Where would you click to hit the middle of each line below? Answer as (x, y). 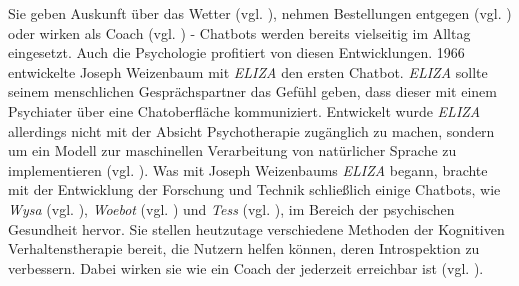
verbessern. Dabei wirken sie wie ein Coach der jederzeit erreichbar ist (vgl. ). (246, 267)
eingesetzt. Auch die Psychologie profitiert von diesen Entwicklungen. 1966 (236, 52)
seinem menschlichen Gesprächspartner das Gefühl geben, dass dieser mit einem (252, 91)
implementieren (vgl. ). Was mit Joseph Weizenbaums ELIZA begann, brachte (248, 169)
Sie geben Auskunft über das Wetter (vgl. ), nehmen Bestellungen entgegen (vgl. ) (260, 13)
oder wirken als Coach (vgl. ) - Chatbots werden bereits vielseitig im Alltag (239, 32)
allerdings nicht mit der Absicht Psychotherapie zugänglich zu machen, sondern (251, 130)
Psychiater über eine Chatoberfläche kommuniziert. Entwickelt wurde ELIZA (244, 110)
